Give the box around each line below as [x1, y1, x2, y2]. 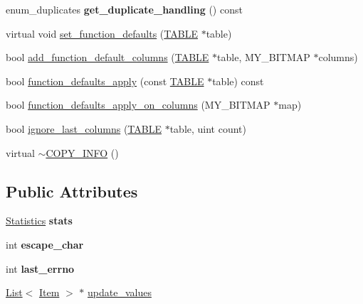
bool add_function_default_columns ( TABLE [6, 50, 209, 65]
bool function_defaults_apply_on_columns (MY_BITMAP [6, 97, 270, 112]
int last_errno [6, 261, 75, 276]
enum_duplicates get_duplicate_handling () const [6, 2, 243, 16]
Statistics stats [6, 213, 73, 228]
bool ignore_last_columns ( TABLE [6, 121, 162, 136]
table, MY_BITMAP [217, 50, 310, 65]
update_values [88, 285, 152, 300]
